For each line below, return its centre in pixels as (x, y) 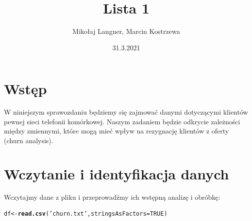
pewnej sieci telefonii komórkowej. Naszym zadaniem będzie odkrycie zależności (122, 121)
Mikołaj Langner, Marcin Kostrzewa (126, 31)
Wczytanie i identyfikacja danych (117, 173)
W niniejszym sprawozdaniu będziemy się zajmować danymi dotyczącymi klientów (126, 112)
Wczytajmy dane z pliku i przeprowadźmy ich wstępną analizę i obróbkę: (112, 197)
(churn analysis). (29, 140)
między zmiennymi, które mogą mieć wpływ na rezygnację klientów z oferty (117, 131)
